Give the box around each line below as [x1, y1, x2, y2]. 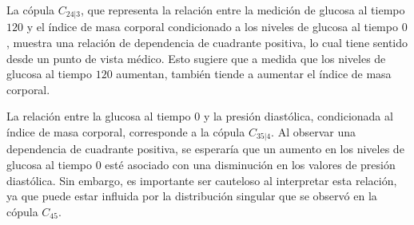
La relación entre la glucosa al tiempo [6, 108, 191, 124]
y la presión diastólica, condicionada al [203, 108, 393, 124]
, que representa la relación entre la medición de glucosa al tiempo [80, 2, 405, 18]
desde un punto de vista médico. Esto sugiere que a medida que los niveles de [6, 49, 386, 66]
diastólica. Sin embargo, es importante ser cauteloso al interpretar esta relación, [6, 172, 397, 188]
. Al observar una [271, 124, 356, 140]
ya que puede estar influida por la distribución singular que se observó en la [6, 187, 377, 204]
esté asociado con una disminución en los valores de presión [105, 156, 396, 173]
